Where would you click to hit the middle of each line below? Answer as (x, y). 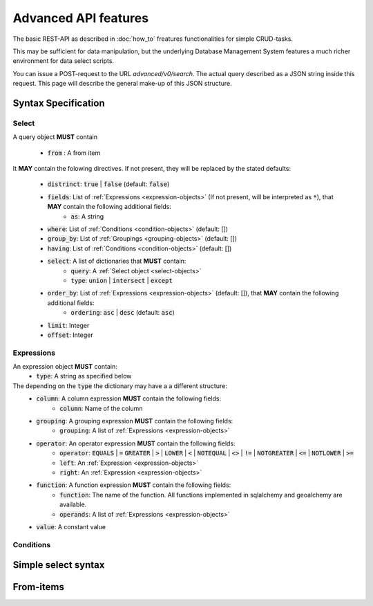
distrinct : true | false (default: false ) (108, 184)
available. (73, 504)
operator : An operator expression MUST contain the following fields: (136, 443)
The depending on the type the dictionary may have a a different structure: (120, 386)
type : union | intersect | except (122, 280)
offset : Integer (70, 335)
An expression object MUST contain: (65, 367)
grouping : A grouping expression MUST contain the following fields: (135, 421)
